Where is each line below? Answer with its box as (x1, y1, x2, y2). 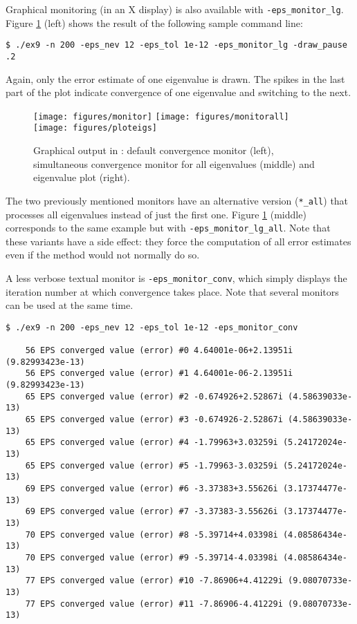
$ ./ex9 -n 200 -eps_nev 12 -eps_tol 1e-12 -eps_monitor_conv (6, 322, 298, 332)
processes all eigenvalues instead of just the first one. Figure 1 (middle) (6, 207, 306, 221)
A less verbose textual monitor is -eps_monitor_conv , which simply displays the (6, 270, 347, 285)
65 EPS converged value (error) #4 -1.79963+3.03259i (25, 437, 278, 448)
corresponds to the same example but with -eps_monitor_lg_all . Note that (6, 220, 331, 235)
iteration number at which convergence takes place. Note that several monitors (6, 284, 339, 299)
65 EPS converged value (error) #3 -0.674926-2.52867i (25, 415, 283, 425)
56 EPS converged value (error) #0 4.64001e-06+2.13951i (25, 346, 293, 356)
